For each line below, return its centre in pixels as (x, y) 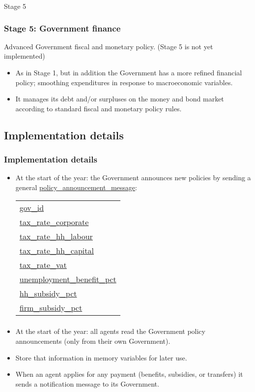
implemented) (25, 56)
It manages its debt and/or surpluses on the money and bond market (120, 99)
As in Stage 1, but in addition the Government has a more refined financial (129, 72)
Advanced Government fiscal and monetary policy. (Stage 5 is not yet (109, 46)
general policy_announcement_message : (76, 187)
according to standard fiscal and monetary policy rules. (99, 108)
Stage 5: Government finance (62, 28)
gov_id (32, 207)
